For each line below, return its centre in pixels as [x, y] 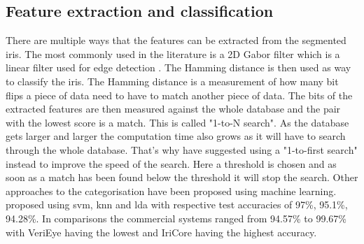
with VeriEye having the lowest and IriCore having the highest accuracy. [161, 232]
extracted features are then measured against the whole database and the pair [173, 109]
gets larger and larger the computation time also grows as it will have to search [176, 136]
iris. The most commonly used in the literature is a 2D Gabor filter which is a [173, 53]
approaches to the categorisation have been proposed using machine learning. [171, 191]
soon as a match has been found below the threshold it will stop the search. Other [182, 177]
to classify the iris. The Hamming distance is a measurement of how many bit [172, 81]
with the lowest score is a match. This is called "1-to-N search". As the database [177, 122]
